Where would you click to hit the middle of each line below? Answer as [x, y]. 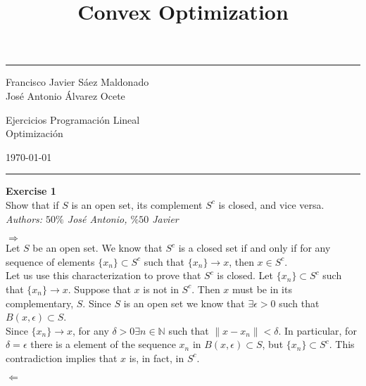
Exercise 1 [31, 191]
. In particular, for [317, 330]
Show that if [32, 204]
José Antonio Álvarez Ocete [65, 95]
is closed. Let [245, 275]
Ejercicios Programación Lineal [73, 119]
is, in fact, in [157, 358]
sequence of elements [50, 261]
